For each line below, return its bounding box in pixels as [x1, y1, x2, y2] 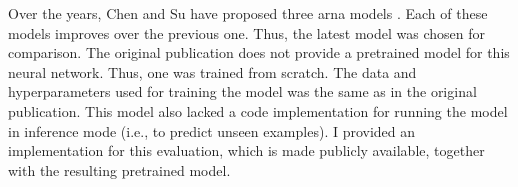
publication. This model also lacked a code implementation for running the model [8, 100, 508, 121]
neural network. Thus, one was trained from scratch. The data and [8, 61, 417, 82]
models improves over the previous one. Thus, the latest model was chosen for [8, 22, 486, 43]
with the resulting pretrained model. [8, 159, 231, 180]
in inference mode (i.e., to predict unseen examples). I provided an [8, 120, 416, 141]
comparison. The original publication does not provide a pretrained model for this [8, 42, 510, 63]
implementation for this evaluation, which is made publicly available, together [8, 140, 485, 161]
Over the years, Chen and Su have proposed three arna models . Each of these [8, 3, 488, 23]
